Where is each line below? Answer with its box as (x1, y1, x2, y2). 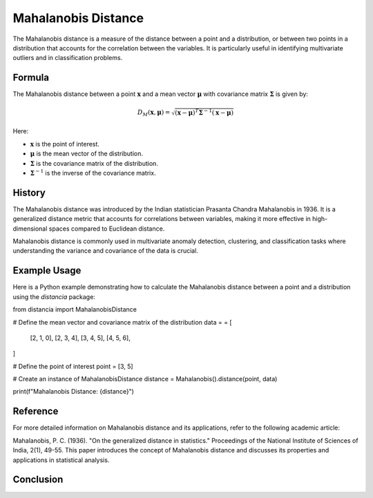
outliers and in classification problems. (12, 54, 123, 62)
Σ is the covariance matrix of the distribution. (30, 159, 159, 167)
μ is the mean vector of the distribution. (30, 149, 144, 158)
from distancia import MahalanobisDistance (12, 305, 137, 314)
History (12, 186, 46, 198)
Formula (12, 72, 50, 84)
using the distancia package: (12, 292, 96, 300)
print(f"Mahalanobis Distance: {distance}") (12, 387, 135, 396)
